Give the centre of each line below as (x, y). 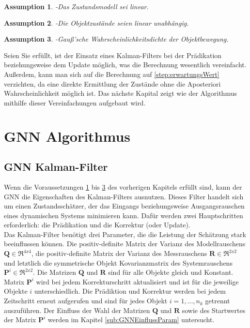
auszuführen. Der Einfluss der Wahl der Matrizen (77, 310)
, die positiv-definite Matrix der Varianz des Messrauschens (119, 253)
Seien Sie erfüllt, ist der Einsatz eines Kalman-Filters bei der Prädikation (113, 55)
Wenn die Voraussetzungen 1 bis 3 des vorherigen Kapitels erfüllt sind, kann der (123, 186)
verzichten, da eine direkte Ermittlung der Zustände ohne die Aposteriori (112, 83)
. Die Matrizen (55, 272)
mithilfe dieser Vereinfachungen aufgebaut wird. (75, 102)
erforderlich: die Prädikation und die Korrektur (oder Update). (97, 225)
